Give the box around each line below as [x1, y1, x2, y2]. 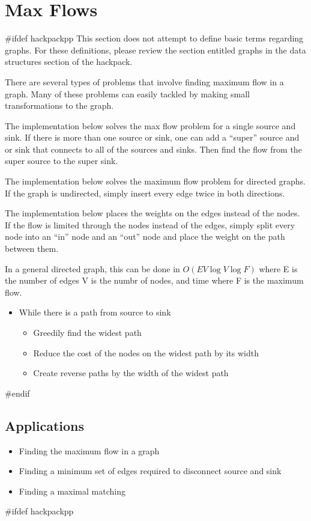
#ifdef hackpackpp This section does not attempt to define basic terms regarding [5, 32, 304, 44]
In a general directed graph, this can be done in [5, 262, 180, 275]
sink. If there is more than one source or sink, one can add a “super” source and [5, 131, 300, 144]
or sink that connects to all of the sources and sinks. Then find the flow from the [5, 142, 302, 155]
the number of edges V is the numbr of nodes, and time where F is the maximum [5, 274, 304, 287]
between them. [5, 242, 59, 255]
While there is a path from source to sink [19, 306, 171, 318]
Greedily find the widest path [33, 326, 142, 338]
